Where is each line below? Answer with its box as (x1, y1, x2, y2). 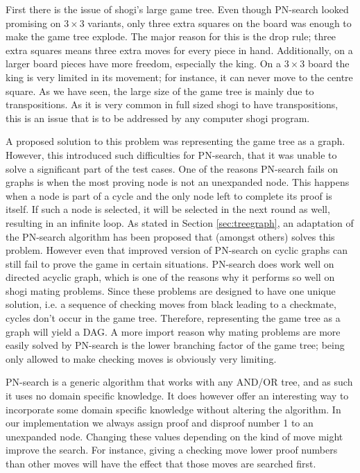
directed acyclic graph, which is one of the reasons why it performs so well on (6, 270, 335, 284)
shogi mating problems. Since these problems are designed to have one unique (6, 283, 336, 298)
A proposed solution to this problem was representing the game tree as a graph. (6, 134, 345, 148)
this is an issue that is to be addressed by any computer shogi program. (6, 110, 310, 125)
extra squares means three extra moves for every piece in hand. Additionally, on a (6, 42, 353, 57)
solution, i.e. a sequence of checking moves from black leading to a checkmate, (6, 297, 336, 311)
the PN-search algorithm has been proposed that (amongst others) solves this (6, 229, 335, 243)
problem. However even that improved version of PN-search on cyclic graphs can (6, 243, 348, 257)
